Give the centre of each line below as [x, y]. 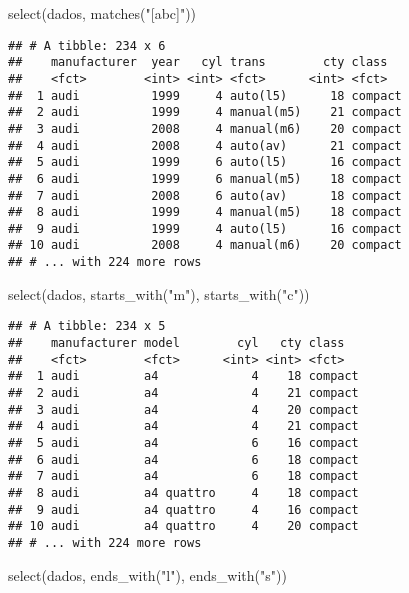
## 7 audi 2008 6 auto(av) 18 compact [205, 195]
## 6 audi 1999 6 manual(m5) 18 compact [205, 178]
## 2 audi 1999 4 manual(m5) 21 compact [205, 112]
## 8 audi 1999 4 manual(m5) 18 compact [205, 212]
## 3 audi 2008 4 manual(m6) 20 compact [205, 128]
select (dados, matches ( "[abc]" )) [102, 13]
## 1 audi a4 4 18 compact [183, 376]
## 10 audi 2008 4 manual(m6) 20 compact [205, 245]
